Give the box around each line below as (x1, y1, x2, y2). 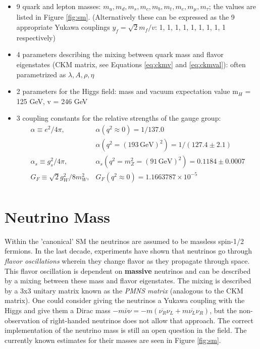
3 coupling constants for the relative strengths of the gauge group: (16, 113, 221, 123)
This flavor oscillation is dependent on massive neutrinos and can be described (5, 265, 251, 276)
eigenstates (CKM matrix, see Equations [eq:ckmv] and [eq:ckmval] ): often (16, 59, 246, 70)
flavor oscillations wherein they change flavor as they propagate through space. (5, 255, 250, 266)
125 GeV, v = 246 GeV (16, 95, 88, 106)
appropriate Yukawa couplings (16, 22, 110, 32)
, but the (210, 305, 237, 315)
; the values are (209, 1, 256, 11)
